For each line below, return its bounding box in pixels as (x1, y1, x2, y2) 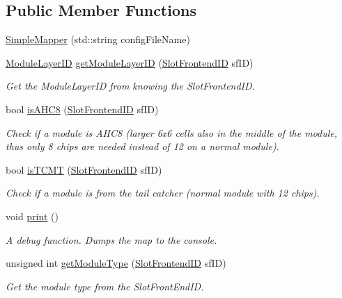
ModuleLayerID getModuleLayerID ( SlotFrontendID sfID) (6, 55, 254, 69)
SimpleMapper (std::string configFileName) (6, 32, 190, 47)
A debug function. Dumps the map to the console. (6, 232, 217, 247)
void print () (6, 208, 59, 223)
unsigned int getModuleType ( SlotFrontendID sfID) (6, 256, 226, 270)
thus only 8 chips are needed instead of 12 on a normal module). (6, 139, 279, 154)
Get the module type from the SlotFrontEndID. (6, 279, 204, 293)
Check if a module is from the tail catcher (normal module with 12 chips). (6, 185, 320, 200)
